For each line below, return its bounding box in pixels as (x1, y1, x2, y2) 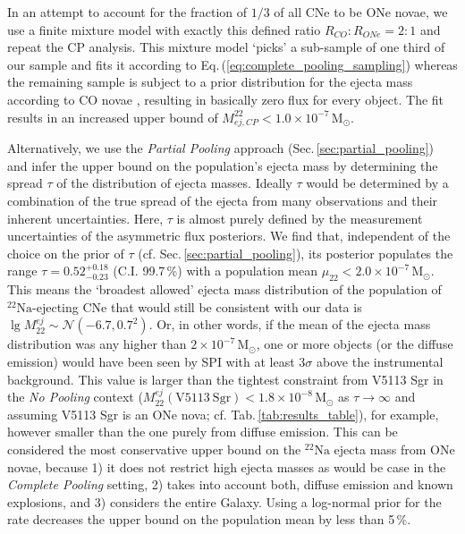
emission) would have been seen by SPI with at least (7, 352, 295, 371)
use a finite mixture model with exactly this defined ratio (7, 20, 321, 38)
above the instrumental (317, 352, 444, 371)
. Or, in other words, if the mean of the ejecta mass (148, 315, 431, 334)
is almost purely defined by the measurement (176, 208, 423, 227)
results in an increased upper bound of (7, 107, 218, 126)
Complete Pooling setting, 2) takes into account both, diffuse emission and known (7, 475, 453, 494)
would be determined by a (306, 174, 449, 192)
